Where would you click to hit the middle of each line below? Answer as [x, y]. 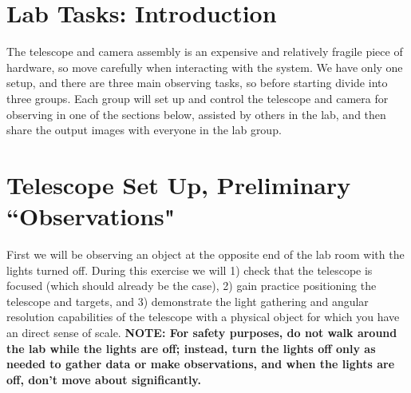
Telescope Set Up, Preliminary [179, 184]
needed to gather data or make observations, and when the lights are [201, 364]
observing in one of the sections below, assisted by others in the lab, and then [196, 114]
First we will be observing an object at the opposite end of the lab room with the [205, 254]
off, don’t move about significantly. [104, 379]
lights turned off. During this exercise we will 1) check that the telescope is [190, 270]
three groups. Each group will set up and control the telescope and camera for [198, 98]
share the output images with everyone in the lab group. [144, 130]
